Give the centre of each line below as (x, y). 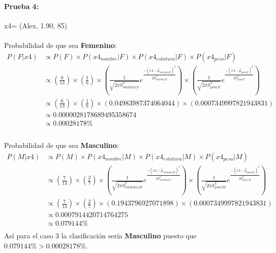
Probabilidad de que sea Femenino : (60, 45)
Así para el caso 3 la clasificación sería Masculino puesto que (100, 236)
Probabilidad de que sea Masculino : (62, 145)
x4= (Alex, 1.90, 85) (36, 25)
